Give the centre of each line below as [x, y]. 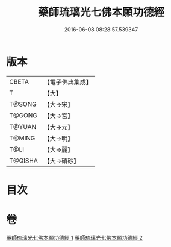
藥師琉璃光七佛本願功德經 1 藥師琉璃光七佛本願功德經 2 [75, 237]
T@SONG [23, 104]
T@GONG [23, 115]
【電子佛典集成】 [68, 82]
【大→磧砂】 [62, 161]
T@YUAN [23, 127]
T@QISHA [23, 160]
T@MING [22, 138]
